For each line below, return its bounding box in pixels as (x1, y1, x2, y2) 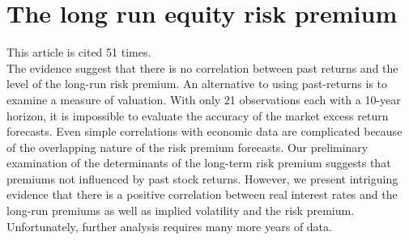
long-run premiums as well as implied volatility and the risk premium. (6, 202, 355, 219)
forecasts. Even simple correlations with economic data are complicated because (6, 123, 403, 140)
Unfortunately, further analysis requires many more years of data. (6, 217, 332, 234)
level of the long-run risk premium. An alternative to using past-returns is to (6, 75, 388, 92)
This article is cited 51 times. (6, 44, 151, 61)
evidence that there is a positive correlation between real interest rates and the (6, 186, 398, 203)
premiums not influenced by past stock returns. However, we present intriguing (6, 170, 398, 187)
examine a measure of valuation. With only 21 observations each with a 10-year (6, 91, 401, 107)
